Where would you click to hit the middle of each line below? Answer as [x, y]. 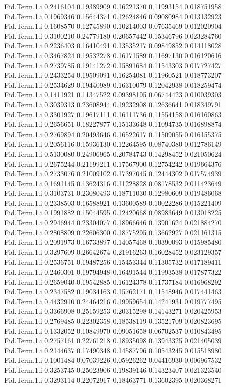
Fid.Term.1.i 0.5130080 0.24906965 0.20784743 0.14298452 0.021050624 [113, 153]
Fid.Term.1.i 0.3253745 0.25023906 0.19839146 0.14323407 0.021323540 [113, 370]
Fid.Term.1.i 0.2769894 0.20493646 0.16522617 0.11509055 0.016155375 [113, 134]
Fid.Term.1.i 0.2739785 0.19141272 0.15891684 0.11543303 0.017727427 [113, 65]
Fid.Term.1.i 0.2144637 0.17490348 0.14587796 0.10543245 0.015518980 [113, 350]
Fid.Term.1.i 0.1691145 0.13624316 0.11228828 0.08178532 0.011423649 [113, 183]
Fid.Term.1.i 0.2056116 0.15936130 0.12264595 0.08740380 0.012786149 [113, 144]
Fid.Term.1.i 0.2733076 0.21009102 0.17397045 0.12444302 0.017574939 [113, 173]
